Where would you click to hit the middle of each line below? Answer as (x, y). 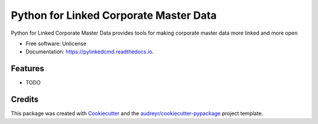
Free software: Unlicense (56, 43)
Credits (25, 100)
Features (27, 68)
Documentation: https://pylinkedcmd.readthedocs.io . (90, 52)
